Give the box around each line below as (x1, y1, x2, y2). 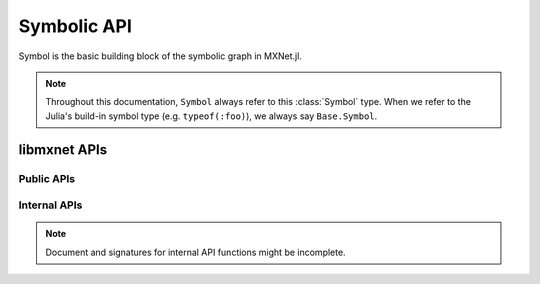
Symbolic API (18, 15, 132, 37)
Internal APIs (18, 198, 83, 212)
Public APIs (18, 171, 76, 185)
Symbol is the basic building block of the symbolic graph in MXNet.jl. (18, 50, 302, 62)
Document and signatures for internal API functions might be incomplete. (45, 246, 346, 258)
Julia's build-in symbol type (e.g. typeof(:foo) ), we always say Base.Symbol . (45, 110, 378, 122)
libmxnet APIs (18, 141, 108, 158)
